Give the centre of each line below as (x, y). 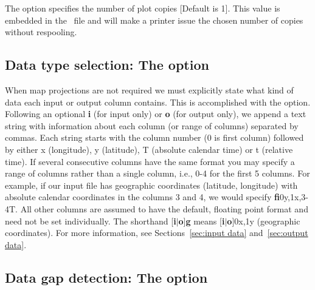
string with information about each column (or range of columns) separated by (152, 125)
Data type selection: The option (107, 65)
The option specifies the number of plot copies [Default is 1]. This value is (143, 8)
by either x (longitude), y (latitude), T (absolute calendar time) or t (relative (149, 149)
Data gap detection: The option (106, 277)
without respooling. (41, 32)
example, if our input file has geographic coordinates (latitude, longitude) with (151, 185)
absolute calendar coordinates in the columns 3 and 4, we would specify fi (142, 197)
